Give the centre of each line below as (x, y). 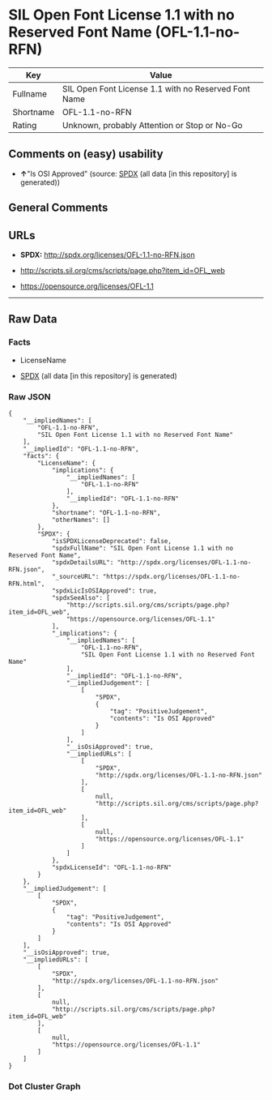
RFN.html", (27, 584)
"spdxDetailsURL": (83, 562)
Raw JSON (30, 396)
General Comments (58, 208)
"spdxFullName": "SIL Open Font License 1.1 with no (142, 548)
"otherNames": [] (81, 520)
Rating (25, 125)
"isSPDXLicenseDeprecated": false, (112, 541)
